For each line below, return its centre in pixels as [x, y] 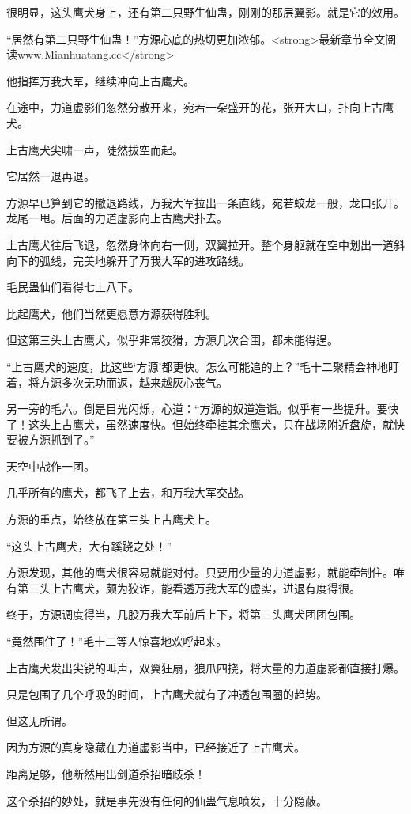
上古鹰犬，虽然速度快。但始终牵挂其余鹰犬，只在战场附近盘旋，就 [222, 424]
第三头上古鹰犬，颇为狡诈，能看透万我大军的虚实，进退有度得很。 [189, 587]
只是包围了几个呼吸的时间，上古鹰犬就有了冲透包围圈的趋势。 [167, 694]
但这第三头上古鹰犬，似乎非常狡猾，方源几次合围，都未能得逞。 [172, 340]
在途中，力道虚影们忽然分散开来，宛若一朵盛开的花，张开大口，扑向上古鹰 [200, 107]
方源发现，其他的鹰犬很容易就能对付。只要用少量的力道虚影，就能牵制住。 [200, 572]
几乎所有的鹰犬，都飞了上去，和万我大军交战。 [128, 492]
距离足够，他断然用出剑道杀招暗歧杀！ [106, 774]
